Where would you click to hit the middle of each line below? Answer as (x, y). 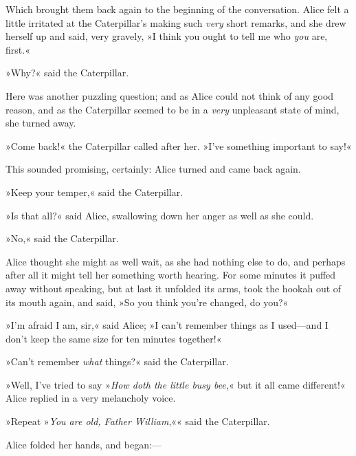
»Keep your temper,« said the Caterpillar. (94, 192)
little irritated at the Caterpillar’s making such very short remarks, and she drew (176, 22)
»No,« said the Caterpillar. (62, 238)
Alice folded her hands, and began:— (84, 444)
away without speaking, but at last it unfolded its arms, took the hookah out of (174, 288)
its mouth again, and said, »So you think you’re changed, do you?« (147, 302)
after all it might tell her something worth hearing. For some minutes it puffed (171, 275)
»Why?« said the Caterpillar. (67, 73)
